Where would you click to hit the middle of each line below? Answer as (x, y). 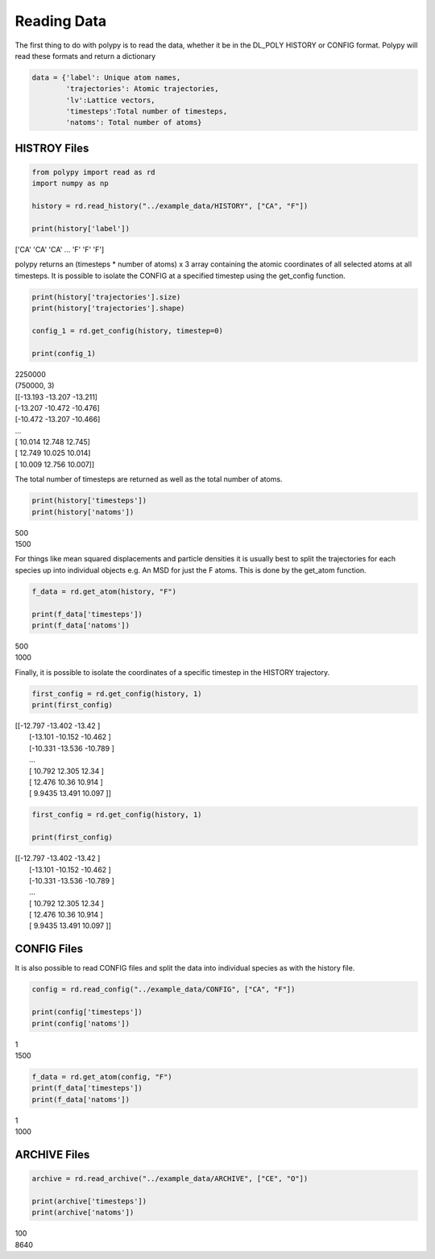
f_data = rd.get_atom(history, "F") (104, 591)
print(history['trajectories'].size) (106, 297)
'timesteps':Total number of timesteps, (147, 112)
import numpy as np (70, 184)
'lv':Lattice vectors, (111, 100)
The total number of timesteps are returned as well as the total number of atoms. (149, 479)
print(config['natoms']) (81, 1023)
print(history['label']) (81, 229)
